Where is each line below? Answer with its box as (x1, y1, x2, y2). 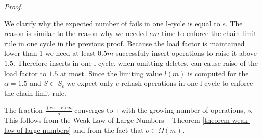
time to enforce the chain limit (161, 28, 257, 39)
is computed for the (187, 67, 249, 78)
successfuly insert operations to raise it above (115, 48, 257, 58)
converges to (74, 105, 113, 115)
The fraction (4, 105, 43, 115)
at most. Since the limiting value (60, 67, 162, 78)
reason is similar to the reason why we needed (4, 28, 147, 39)
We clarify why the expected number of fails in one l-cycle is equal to (4, 18, 220, 28)
